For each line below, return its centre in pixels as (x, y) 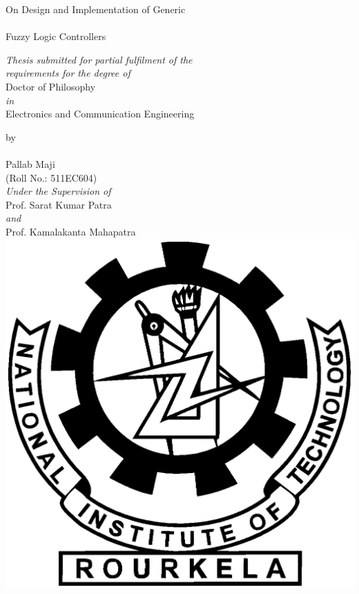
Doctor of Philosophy (51, 86)
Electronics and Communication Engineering (100, 114)
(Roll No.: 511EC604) (51, 177)
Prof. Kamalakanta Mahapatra (71, 231)
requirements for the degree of (68, 73)
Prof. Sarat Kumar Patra (59, 204)
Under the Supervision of (58, 191)
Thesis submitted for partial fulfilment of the (99, 59)
